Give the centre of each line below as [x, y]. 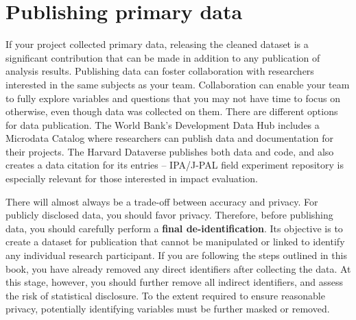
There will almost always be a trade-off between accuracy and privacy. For [162, 201]
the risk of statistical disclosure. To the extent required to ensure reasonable [165, 295]
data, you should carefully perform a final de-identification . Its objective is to [174, 228]
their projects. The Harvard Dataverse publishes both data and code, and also [170, 151]
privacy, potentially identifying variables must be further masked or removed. [168, 309]
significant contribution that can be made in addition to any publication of [163, 57]
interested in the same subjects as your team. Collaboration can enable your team [178, 84]
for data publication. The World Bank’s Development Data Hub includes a [163, 124]
